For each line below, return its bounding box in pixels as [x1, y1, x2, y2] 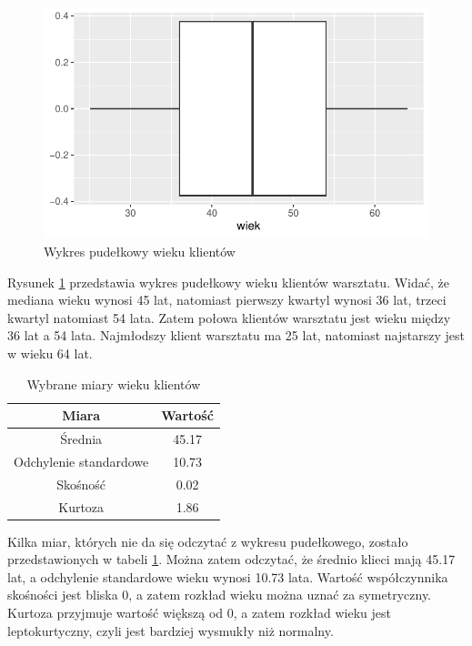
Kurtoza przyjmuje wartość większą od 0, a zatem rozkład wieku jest [7, 602, 391, 621]
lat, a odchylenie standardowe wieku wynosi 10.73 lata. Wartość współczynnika [7, 567, 448, 586]
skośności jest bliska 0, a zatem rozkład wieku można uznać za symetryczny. [7, 585, 432, 604]
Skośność [56, 474, 106, 493]
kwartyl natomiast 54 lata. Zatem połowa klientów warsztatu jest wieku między [7, 308, 451, 327]
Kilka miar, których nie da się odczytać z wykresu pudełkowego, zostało [7, 531, 408, 550]
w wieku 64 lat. [7, 343, 93, 362]
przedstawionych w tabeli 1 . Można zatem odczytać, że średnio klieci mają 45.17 [7, 550, 456, 569]
